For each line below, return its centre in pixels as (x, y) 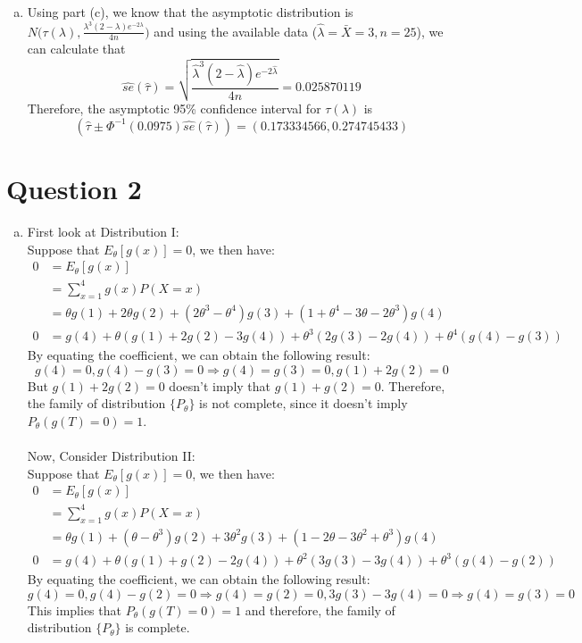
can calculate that (76, 49)
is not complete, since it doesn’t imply (303, 403)
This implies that (74, 610)
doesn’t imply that (220, 385)
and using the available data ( (236, 31)
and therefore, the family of (320, 610)
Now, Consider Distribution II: (111, 456)
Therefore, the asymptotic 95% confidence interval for (174, 109)
